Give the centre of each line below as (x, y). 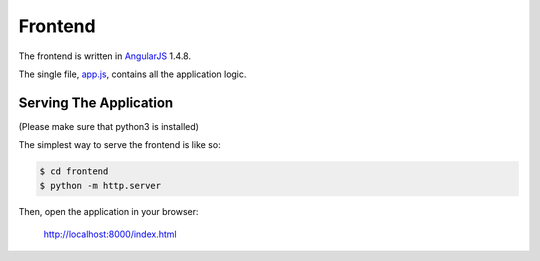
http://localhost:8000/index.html (110, 234)
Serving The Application (96, 102)
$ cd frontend (74, 171)
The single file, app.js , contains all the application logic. (132, 74)
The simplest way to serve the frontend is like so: (119, 145)
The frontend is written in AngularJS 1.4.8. (105, 56)
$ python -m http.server (100, 185)
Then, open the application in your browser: (108, 211)
